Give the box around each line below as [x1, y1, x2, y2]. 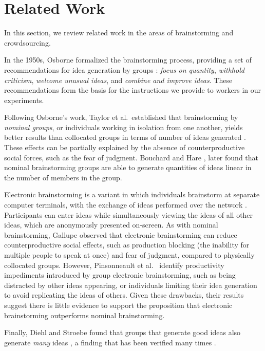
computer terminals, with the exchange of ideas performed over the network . [4, 199, 247, 210]
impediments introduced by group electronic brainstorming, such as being [4, 270, 236, 280]
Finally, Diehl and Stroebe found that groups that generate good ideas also [4, 327, 241, 338]
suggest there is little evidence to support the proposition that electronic [4, 299, 233, 310]
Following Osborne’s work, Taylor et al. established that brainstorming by [4, 112, 238, 122]
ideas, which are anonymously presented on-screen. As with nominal [4, 219, 218, 230]
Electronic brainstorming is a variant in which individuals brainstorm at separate [4, 189, 260, 200]
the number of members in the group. [4, 172, 122, 182]
